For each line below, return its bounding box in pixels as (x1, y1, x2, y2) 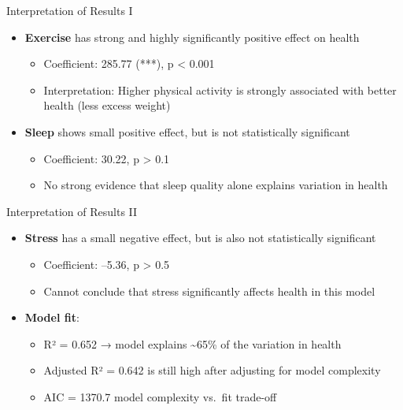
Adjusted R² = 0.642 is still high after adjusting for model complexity (43, 362, 381, 378)
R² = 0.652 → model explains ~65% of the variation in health (43, 335, 342, 352)
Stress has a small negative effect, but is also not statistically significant (24, 229, 376, 246)
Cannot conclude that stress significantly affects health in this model (43, 282, 375, 299)
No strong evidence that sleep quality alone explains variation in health (43, 177, 388, 193)
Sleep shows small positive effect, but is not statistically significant (24, 123, 350, 140)
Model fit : (24, 309, 79, 326)
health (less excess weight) (43, 97, 171, 114)
